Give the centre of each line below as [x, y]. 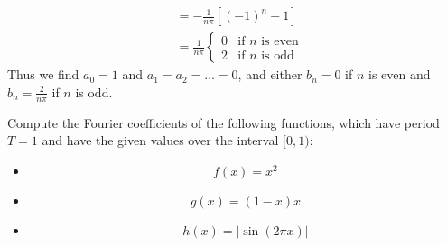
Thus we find [43, 74]
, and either [270, 74]
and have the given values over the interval [160, 140]
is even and [400, 74]
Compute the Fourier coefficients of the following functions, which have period [223, 122]
